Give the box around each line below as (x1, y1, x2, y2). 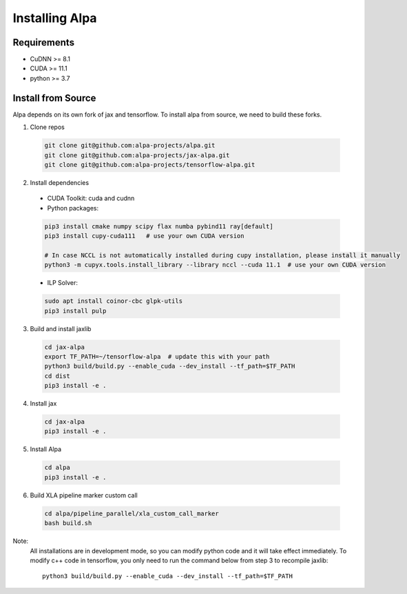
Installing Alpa (12, 10, 97, 26)
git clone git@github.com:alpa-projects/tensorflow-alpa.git (44, 161, 255, 168)
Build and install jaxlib (30, 324, 92, 333)
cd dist (44, 372, 70, 379)
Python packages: (47, 204, 99, 212)
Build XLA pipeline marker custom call (30, 491, 138, 499)
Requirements (12, 37, 75, 48)
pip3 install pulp (44, 307, 107, 315)
